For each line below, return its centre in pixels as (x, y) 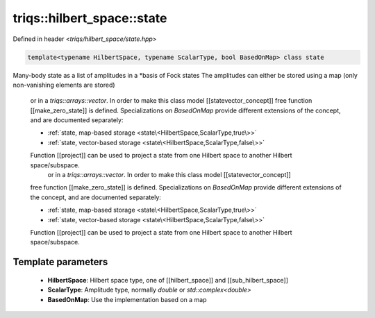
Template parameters (60, 262)
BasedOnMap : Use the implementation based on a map (127, 299)
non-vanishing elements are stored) (64, 85)
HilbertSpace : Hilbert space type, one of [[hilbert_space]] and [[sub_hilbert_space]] (168, 280)
